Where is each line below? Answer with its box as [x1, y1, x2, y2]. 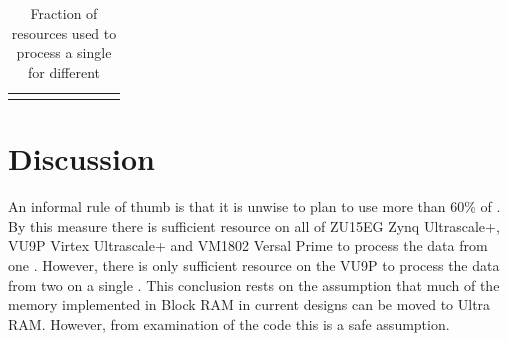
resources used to [11, 22, 117, 43]
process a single [16, 42, 112, 63]
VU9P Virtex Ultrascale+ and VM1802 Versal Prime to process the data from [8, 235, 488, 256]
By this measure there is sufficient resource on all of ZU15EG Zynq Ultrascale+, [8, 215, 500, 236]
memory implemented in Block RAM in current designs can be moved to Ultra [8, 294, 491, 315]
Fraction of [30, 3, 98, 23]
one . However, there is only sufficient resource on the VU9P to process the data [8, 255, 500, 276]
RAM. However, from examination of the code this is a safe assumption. [8, 313, 450, 334]
